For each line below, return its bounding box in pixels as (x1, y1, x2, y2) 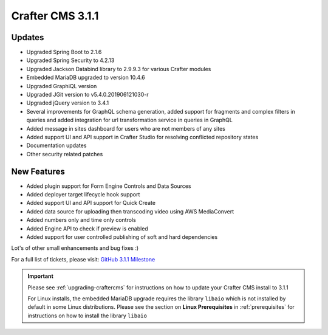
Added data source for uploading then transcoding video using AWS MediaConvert (26, 207, 234, 215)
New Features (11, 166, 65, 176)
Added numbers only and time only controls (26, 216, 136, 224)
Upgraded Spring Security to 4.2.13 (26, 57, 115, 64)
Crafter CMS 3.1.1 (11, 9, 99, 22)
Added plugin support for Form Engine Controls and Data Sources (26, 182, 191, 190)
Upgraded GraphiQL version (26, 82, 97, 89)
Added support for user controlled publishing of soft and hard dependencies (26, 233, 218, 240)
